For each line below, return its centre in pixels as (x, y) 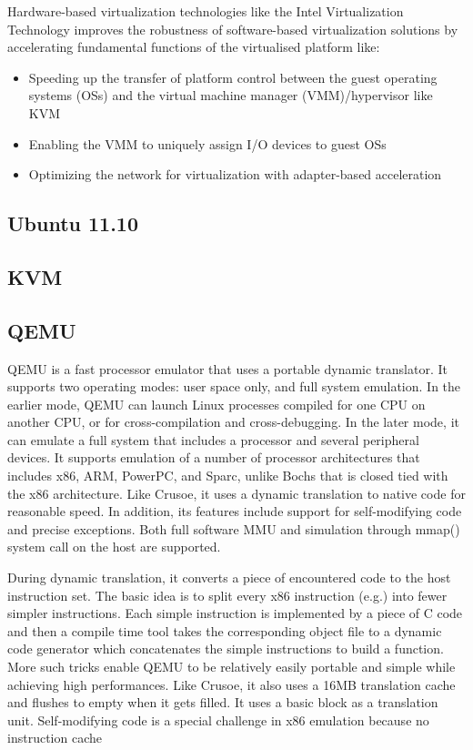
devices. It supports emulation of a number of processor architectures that (214, 457)
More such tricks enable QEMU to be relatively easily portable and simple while (231, 667)
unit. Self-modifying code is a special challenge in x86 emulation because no (218, 720)
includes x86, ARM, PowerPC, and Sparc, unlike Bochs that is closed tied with (228, 476)
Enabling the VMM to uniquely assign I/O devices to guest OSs (207, 143)
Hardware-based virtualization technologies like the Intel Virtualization (206, 11)
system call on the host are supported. (114, 547)
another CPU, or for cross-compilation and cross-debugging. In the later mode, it (233, 422)
